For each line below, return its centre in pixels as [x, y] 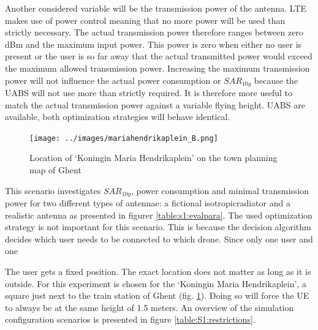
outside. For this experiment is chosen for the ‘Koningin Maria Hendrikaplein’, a [156, 283]
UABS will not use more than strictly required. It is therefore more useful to [149, 93]
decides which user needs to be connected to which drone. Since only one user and [159, 238]
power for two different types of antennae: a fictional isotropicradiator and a [148, 203]
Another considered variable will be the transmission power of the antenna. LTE [156, 8]
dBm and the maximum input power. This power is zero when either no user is [153, 44]
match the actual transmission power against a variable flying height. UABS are [155, 104]
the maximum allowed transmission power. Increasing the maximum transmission [157, 68]
